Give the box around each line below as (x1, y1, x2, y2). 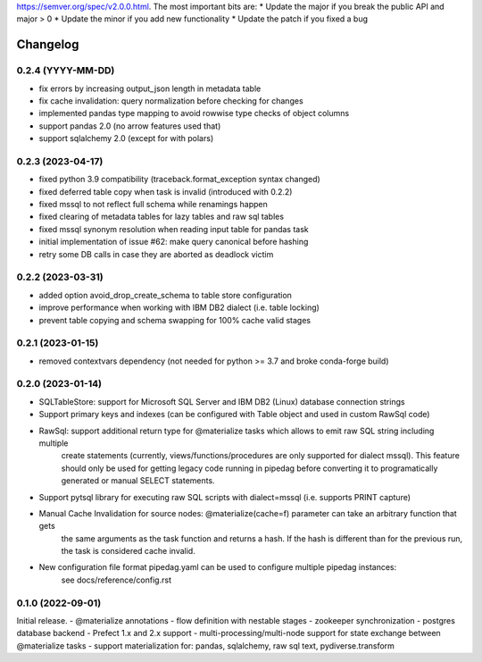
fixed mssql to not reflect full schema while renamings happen (38, 199, 268, 210)
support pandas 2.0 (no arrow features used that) (38, 121, 221, 131)
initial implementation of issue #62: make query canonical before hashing (38, 237, 309, 247)
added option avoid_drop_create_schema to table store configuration (38, 289, 292, 300)
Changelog (16, 37, 79, 53)
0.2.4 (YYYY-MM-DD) (16, 64, 115, 77)
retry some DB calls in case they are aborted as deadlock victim (38, 248, 274, 259)
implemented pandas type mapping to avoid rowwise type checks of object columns (38, 108, 350, 119)
